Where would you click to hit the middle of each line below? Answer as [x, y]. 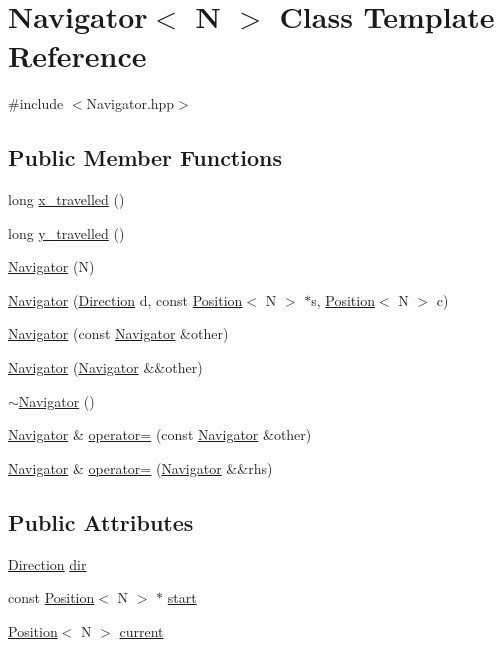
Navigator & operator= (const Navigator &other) [160, 434]
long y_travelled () [66, 232]
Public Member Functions [145, 157]
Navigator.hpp [130, 103]
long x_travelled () [66, 199]
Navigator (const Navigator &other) [118, 333]
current [141, 630]
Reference [77, 55]
